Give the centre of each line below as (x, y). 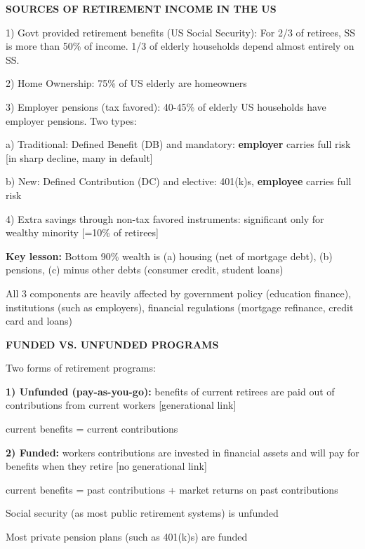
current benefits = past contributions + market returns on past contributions (172, 489)
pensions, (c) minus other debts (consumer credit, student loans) (145, 270)
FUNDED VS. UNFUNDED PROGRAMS (112, 344)
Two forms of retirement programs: (81, 368)
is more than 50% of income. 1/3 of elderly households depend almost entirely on (180, 46)
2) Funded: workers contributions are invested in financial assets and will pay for (182, 452)
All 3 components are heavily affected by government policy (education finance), (179, 293)
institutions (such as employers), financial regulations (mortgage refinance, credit (180, 307)
